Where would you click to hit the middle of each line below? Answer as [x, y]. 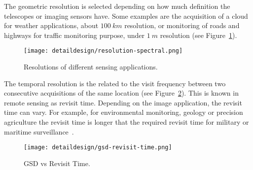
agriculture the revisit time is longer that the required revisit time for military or [126, 122]
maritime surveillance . [39, 131]
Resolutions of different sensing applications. [91, 67]
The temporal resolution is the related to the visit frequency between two [115, 83]
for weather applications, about [51, 25]
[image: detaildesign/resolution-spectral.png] [103, 51]
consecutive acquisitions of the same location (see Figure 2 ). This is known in [121, 93]
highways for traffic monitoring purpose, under [74, 35]
